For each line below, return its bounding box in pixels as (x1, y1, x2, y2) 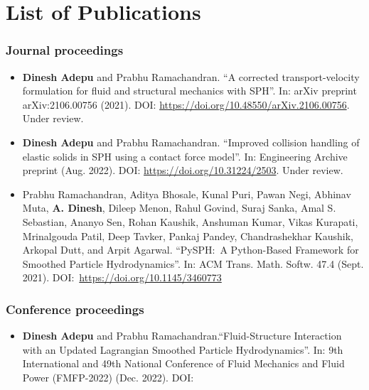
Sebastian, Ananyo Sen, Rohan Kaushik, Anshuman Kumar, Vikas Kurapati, (22, 214, 358, 229)
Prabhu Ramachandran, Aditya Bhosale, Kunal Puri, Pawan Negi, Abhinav (22, 186, 351, 201)
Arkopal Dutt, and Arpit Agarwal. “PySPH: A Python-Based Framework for (22, 242, 359, 257)
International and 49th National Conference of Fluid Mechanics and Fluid (22, 356, 345, 371)
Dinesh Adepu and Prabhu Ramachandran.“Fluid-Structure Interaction (22, 328, 342, 343)
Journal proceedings (6, 41, 124, 59)
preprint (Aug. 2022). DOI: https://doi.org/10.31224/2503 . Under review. (22, 163, 343, 178)
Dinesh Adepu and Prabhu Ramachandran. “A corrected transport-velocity (22, 69, 360, 84)
